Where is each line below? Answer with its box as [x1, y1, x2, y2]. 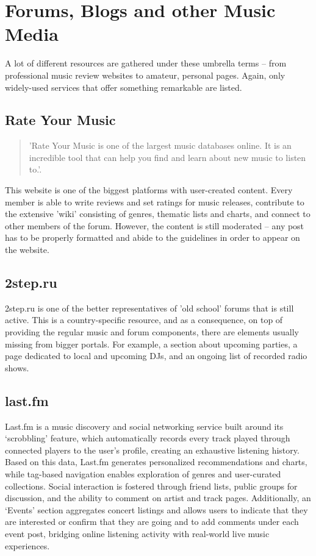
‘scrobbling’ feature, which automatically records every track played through [5, 432, 290, 444]
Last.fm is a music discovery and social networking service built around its [5, 419, 284, 432]
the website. [5, 243, 49, 256]
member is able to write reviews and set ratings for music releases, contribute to [5, 195, 304, 208]
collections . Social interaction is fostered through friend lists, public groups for [5, 479, 298, 492]
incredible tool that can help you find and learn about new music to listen [29, 151, 306, 163]
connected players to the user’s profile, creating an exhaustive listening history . [5, 443, 300, 456]
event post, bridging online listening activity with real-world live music [5, 527, 270, 540]
